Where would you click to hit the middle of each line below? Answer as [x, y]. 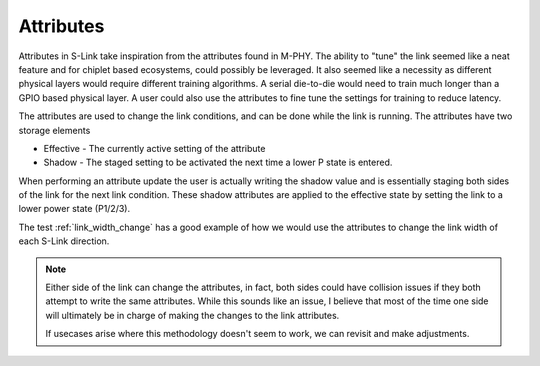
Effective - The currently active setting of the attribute [154, 148]
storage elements [54, 130]
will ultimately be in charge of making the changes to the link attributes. [192, 315]
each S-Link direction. [64, 241]
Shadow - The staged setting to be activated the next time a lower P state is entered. [218, 162]
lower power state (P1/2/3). [74, 209]
